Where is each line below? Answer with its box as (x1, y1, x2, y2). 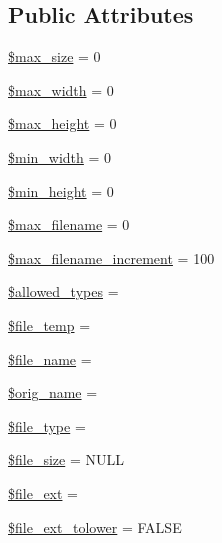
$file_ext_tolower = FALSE (8, 516, 182, 537)
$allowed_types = (8, 281, 119, 302)
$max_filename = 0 (8, 214, 130, 235)
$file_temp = (8, 314, 91, 335)
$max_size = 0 (8, 46, 101, 67)
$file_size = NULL (8, 449, 124, 470)
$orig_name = (8, 382, 98, 403)
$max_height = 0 (8, 113, 117, 134)
